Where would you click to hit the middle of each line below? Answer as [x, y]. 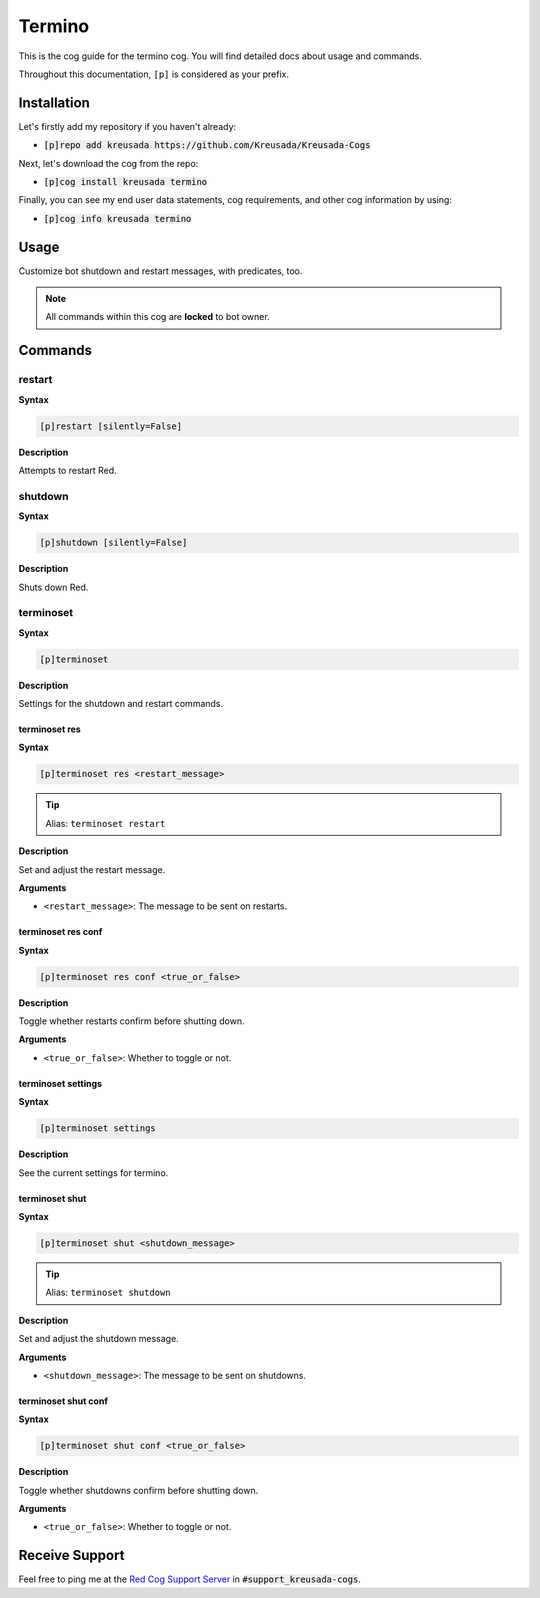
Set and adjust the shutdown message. [98, 1339]
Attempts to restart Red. [67, 470]
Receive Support [71, 1555]
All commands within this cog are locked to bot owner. [157, 317]
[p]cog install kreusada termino [125, 182]
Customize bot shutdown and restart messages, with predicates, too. [160, 271]
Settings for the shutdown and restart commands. [121, 703]
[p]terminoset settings [98, 1128]
